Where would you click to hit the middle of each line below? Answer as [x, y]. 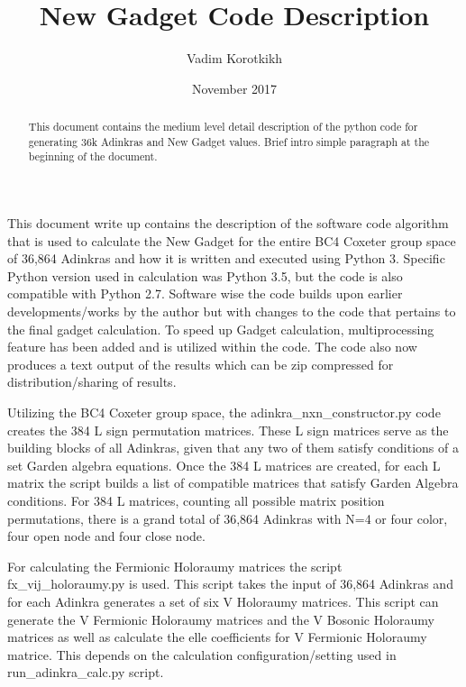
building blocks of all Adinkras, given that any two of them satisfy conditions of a [233, 448]
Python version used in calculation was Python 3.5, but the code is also [205, 275]
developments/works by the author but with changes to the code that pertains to [232, 311]
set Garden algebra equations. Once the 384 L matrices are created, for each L [224, 465]
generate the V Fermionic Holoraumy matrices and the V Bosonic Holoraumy [221, 619]
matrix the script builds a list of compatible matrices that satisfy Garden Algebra [233, 483]
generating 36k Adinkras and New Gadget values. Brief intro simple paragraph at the [229, 141]
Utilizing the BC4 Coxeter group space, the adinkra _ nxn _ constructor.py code [224, 412]
